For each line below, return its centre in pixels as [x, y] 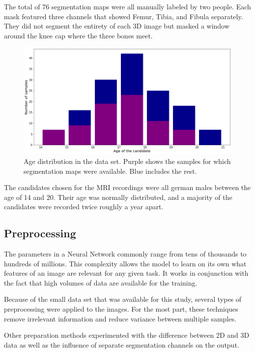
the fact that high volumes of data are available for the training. [101, 282]
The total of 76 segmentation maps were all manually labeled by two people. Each [127, 6]
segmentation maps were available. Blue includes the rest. [110, 171]
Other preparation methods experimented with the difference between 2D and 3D [127, 335]
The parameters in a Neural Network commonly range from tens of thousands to [125, 254]
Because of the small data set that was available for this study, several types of [123, 299]
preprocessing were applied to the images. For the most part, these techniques [121, 309]
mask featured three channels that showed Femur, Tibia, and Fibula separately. [124, 16]
